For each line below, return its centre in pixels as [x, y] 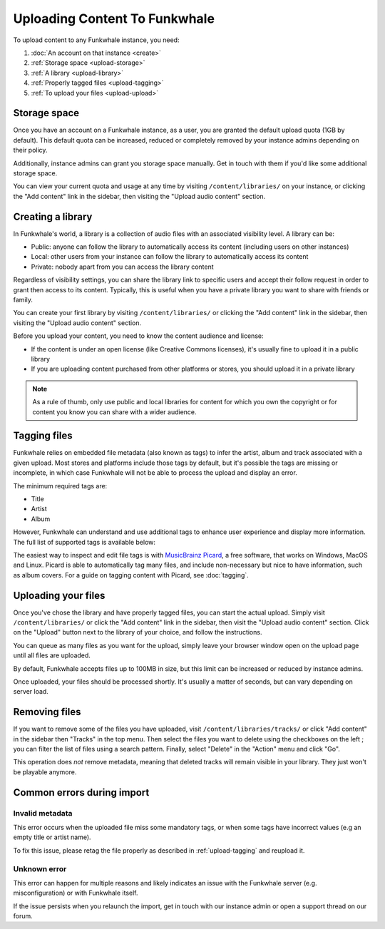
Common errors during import [81, 792]
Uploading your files [59, 595]
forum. [23, 916]
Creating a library [53, 216]
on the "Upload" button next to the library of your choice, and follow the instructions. [138, 632]
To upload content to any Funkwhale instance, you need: [96, 40]
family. [23, 300]
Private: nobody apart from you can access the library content [122, 267]
